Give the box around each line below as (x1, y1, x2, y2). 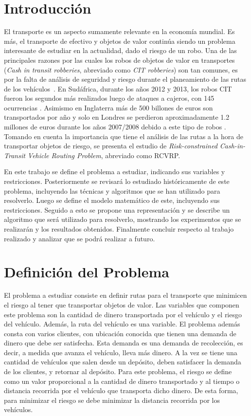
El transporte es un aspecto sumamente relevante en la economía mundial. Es (4, 26, 235, 36)
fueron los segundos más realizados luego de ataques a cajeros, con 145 (4, 93, 215, 103)
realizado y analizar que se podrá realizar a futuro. (4, 233, 155, 243)
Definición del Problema (4, 262, 169, 282)
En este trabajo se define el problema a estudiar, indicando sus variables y (4, 166, 225, 177)
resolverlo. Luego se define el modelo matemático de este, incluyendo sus (4, 195, 220, 205)
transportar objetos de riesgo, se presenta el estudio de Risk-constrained (4, 141, 217, 151)
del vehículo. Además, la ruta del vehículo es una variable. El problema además (4, 319, 240, 329)
